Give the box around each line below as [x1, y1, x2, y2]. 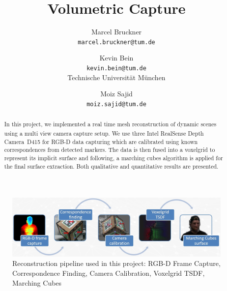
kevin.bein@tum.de [86, 64, 146, 72]
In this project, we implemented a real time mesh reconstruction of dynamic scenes [4, 120, 217, 128]
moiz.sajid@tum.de [86, 100, 146, 108]
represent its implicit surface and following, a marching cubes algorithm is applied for [4, 153, 223, 162]
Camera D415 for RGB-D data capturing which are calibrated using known [4, 137, 198, 145]
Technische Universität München [67, 72, 166, 82]
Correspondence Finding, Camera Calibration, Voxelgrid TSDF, [12, 268, 205, 278]
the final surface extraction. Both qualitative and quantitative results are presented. [4, 162, 219, 170]
